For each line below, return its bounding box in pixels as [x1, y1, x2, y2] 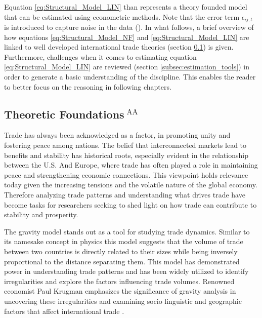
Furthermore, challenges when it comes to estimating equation [4, 51, 197, 62]
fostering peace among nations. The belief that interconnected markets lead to [4, 140, 247, 150]
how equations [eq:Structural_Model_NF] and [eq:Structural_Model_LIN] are [4, 31, 249, 42]
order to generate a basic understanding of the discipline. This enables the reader [4, 71, 256, 82]
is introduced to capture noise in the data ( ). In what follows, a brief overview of [4, 22, 254, 32]
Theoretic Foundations [4, 106, 124, 122]
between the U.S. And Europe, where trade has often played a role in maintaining [4, 160, 258, 170]
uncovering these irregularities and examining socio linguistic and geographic [4, 295, 242, 306]
